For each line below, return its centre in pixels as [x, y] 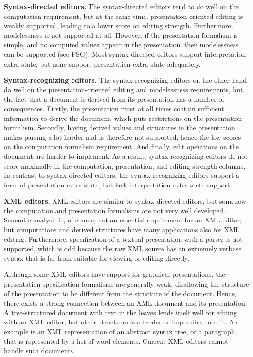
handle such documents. [39, 350]
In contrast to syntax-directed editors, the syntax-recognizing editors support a [122, 175]
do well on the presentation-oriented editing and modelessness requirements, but [124, 89]
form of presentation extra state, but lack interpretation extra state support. [118, 184]
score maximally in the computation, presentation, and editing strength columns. [125, 165]
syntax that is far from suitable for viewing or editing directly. [97, 258]
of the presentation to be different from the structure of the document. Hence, [120, 293]
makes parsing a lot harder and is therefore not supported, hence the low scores [123, 137]
